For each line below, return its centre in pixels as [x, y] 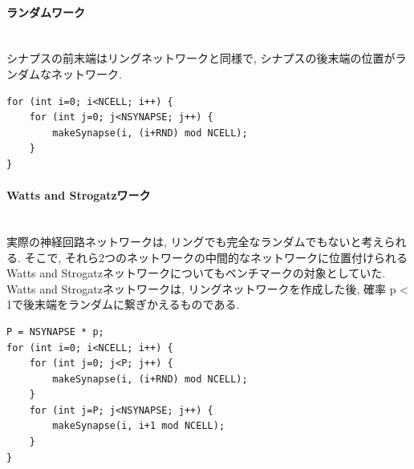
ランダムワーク [46, 12]
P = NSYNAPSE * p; [55, 332]
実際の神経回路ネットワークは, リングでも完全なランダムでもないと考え [195, 241]
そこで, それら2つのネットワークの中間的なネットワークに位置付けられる [216, 257]
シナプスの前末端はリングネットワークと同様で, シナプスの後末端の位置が [201, 58]
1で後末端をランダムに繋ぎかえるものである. [123, 304]
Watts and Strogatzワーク [79, 195]
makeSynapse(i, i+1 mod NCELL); [139, 426]
